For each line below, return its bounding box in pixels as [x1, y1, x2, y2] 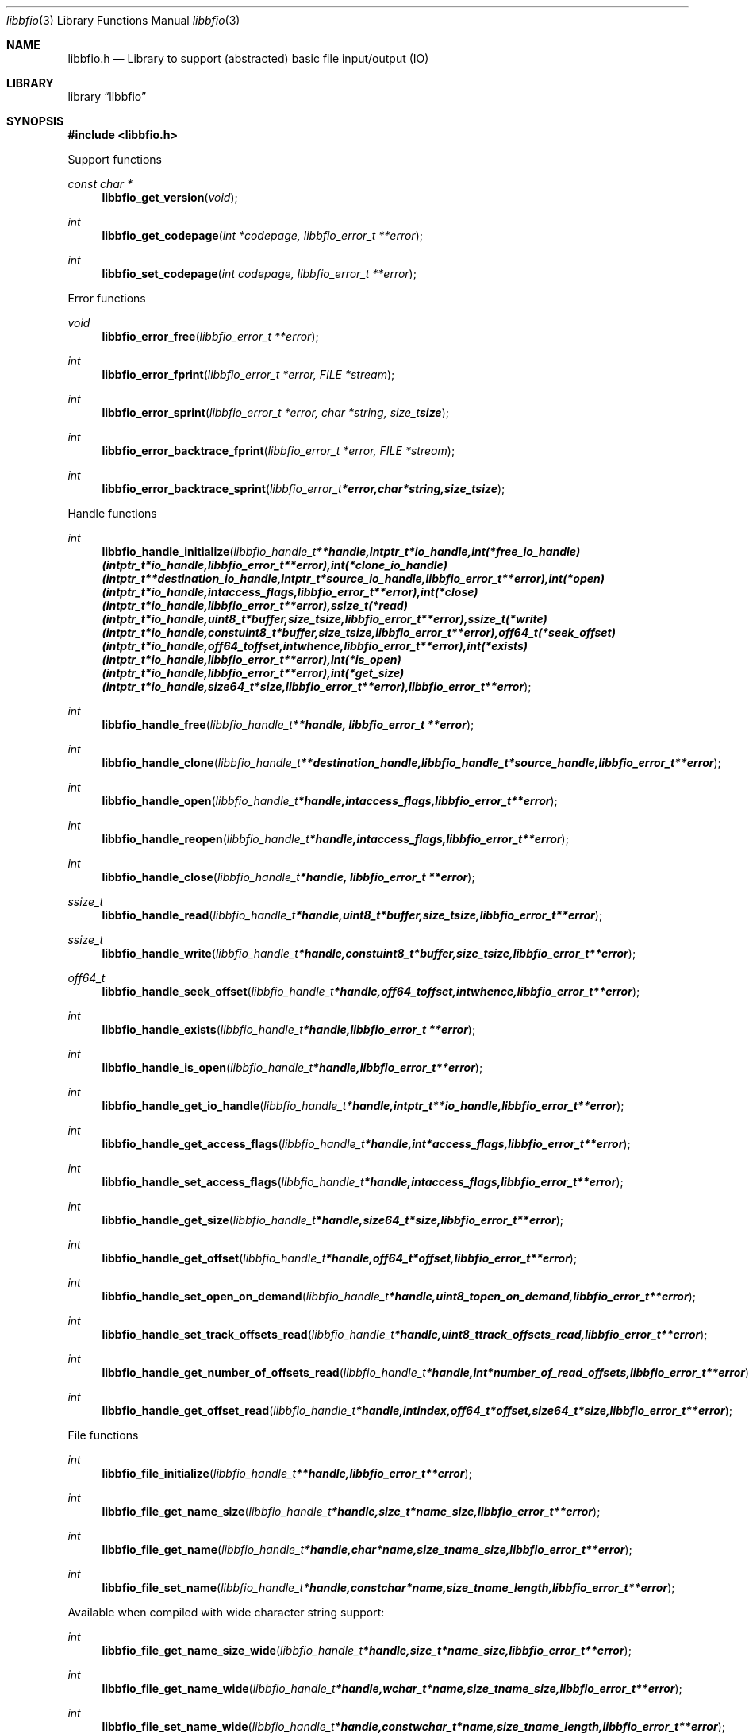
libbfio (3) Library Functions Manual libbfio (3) [6, 13, 240, 27]
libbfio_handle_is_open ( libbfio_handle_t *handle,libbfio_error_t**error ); [102, 1061, 483, 1074]
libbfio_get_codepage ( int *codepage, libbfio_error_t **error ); [102, 229, 423, 242]
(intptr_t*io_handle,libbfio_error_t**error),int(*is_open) [102, 653, 401, 666]
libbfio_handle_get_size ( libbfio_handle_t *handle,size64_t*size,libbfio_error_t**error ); [102, 1213, 564, 1227]
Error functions [67, 291, 146, 305]
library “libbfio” [67, 90, 147, 103]
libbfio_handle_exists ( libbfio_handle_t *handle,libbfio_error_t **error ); [102, 1023, 476, 1036]
